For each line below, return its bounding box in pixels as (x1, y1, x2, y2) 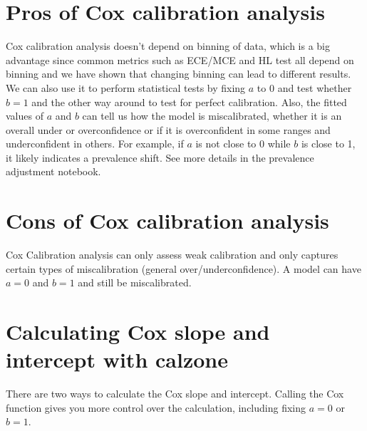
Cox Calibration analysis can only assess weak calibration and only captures (6, 247, 338, 262)
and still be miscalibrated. (78, 275, 192, 290)
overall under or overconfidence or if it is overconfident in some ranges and (6, 122, 331, 137)
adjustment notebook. (6, 164, 101, 179)
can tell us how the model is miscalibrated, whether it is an (82, 108, 342, 123)
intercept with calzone (6, 345, 228, 374)
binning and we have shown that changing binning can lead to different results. (6, 66, 351, 81)
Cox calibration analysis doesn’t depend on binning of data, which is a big (6, 38, 331, 53)
